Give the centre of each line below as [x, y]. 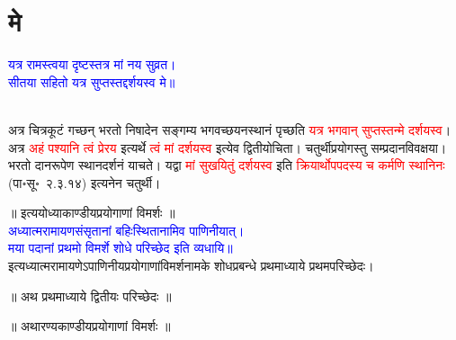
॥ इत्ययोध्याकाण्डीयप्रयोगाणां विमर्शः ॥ [92, 213]
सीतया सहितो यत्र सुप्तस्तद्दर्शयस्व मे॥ [92, 81]
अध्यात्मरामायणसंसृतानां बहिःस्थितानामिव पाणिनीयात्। [126, 230]
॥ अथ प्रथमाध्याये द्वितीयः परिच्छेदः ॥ [90, 295]
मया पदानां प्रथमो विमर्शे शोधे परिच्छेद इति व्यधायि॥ [121, 248]
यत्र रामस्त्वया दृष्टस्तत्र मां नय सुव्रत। [92, 64]
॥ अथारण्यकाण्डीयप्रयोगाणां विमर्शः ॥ [89, 326]
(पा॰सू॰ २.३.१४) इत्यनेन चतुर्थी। [85, 182]
